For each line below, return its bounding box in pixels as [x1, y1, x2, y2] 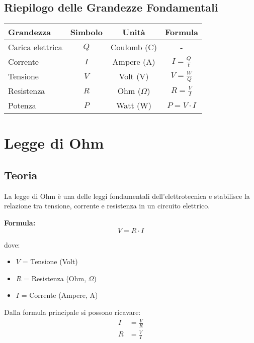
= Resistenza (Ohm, [24, 273, 87, 283]
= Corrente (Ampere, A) [21, 290, 98, 300]
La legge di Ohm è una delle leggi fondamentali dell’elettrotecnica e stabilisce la [4, 190, 250, 201]
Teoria [4, 167, 38, 182]
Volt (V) [119, 70, 149, 82]
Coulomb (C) [111, 41, 157, 53]
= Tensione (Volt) [22, 256, 78, 267]
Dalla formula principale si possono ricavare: [4, 306, 141, 317]
